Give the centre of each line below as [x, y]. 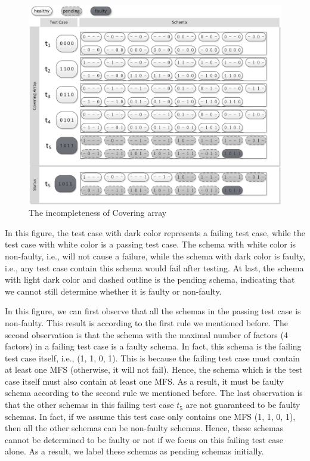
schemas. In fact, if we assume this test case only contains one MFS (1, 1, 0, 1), [150, 416]
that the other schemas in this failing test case [89, 405]
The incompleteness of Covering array [98, 213]
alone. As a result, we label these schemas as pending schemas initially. [134, 451]
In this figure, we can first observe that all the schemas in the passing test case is [153, 311]
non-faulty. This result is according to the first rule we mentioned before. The [146, 322]
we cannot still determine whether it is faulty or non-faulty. [113, 291]
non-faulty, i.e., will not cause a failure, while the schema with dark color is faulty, [155, 256]
